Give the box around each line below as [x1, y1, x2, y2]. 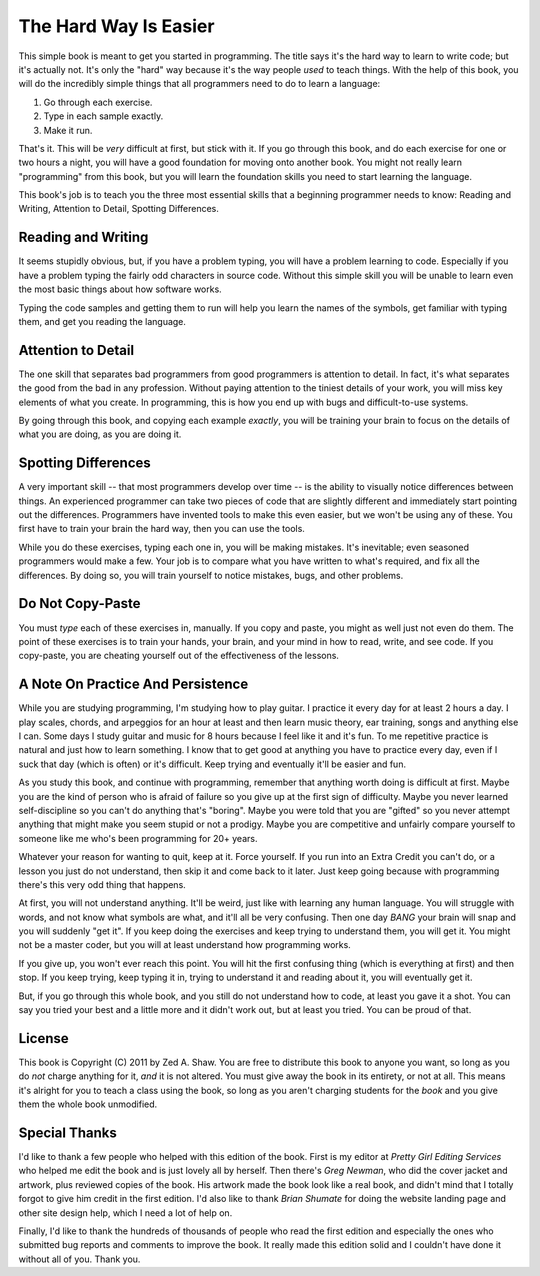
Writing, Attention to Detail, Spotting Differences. [18, 203, 220, 215]
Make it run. [43, 124, 93, 136]
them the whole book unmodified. [18, 1098, 158, 1110]
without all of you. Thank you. [18, 1253, 141, 1265]
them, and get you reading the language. [18, 315, 187, 327]
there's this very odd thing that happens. [18, 878, 187, 890]
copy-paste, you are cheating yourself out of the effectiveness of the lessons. [18, 650, 340, 662]
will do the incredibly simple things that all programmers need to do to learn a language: [18, 78, 381, 90]
